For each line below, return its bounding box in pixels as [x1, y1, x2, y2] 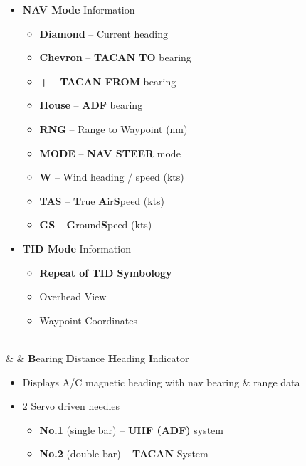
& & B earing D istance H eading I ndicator [6, 350, 189, 365]
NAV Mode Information [22, 2, 135, 16]
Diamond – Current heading [39, 26, 168, 41]
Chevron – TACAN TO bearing [39, 50, 191, 65]
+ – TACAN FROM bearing [39, 73, 176, 88]
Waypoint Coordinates [39, 312, 138, 327]
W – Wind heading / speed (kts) [39, 169, 184, 184]
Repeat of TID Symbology [39, 265, 172, 280]
